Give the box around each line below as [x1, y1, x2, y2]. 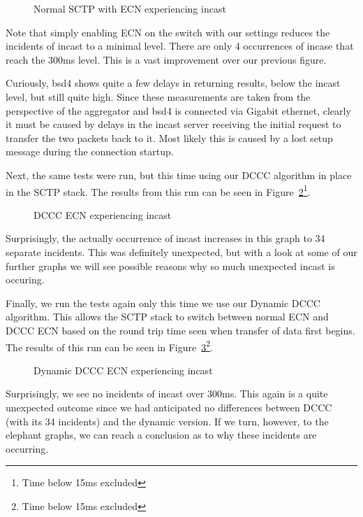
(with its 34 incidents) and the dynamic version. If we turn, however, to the [6, 413, 329, 428]
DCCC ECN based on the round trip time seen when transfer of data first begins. [6, 323, 355, 337]
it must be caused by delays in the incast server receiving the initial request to [6, 117, 341, 132]
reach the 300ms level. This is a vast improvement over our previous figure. [6, 52, 327, 66]
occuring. [6, 272, 45, 287]
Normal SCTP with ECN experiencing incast [34, 1, 226, 15]
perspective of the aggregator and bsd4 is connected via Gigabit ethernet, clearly [6, 103, 351, 118]
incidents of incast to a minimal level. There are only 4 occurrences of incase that [6, 38, 354, 53]
